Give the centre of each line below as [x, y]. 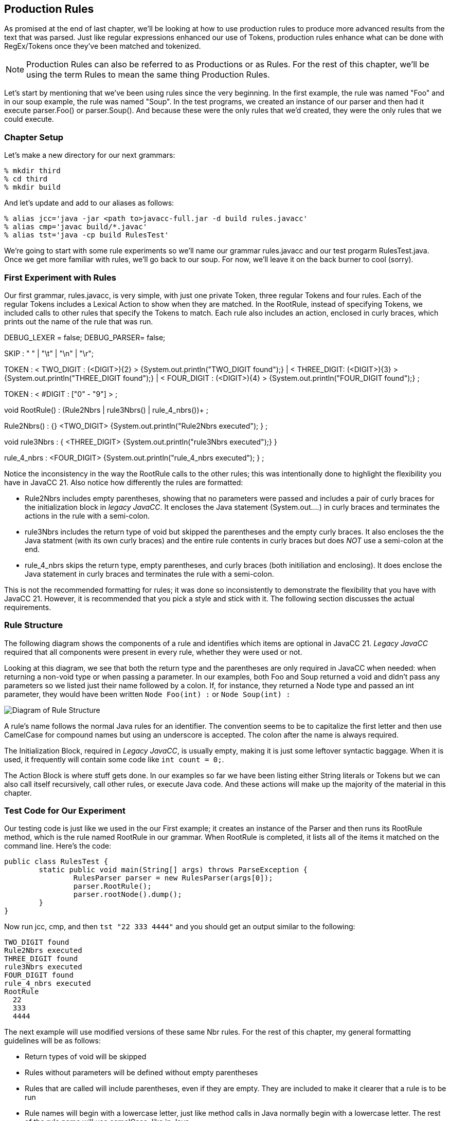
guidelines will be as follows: [52, 1041]
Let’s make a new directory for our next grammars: [90, 155]
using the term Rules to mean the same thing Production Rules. [148, 75]
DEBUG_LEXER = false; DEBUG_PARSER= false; [85, 337]
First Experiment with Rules [60, 277]
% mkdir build [32, 187]
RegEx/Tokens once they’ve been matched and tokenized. [103, 46]
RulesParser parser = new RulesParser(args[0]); [173, 878]
